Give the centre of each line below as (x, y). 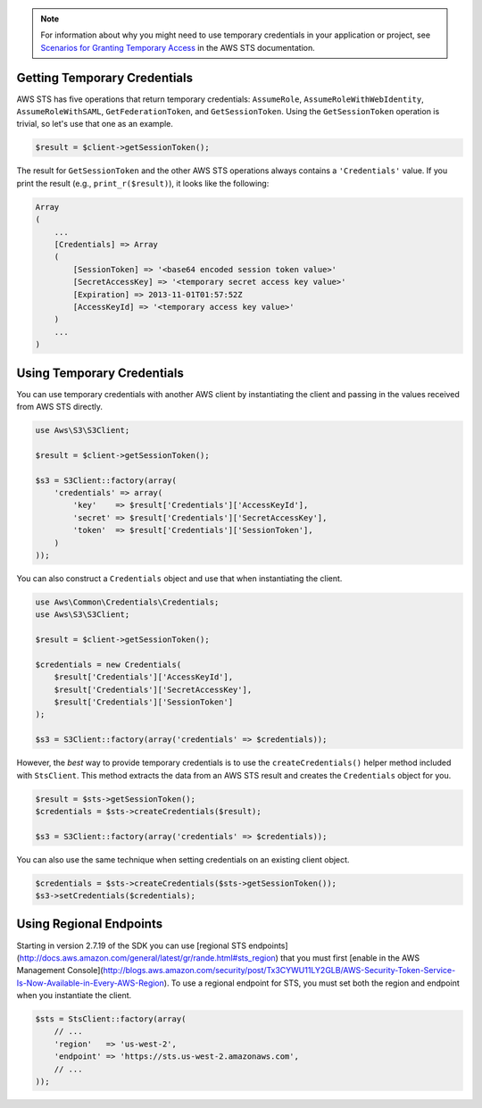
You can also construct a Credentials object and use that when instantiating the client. (179, 578)
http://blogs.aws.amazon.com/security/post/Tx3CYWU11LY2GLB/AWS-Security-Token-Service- (279, 971)
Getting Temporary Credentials (105, 77)
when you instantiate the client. (74, 996)
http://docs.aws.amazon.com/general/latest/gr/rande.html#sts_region (147, 958)
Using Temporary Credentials (100, 373)
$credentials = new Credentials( (108, 664)
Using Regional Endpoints (90, 924)
